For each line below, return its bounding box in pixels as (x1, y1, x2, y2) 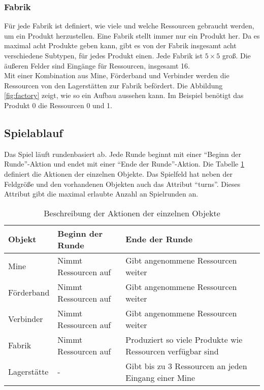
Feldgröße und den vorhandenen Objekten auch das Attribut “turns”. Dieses (4, 178, 241, 189)
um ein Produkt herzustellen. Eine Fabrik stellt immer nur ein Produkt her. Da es (4, 30, 260, 41)
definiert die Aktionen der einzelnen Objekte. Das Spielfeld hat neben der (4, 168, 233, 179)
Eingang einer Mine (125, 371, 195, 383)
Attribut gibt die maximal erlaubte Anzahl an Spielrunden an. (4, 188, 199, 199)
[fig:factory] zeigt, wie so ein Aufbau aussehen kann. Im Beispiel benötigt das (4, 90, 244, 101)
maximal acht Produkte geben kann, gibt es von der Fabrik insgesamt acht (4, 40, 237, 51)
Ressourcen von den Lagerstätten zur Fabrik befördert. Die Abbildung (4, 80, 223, 90)
